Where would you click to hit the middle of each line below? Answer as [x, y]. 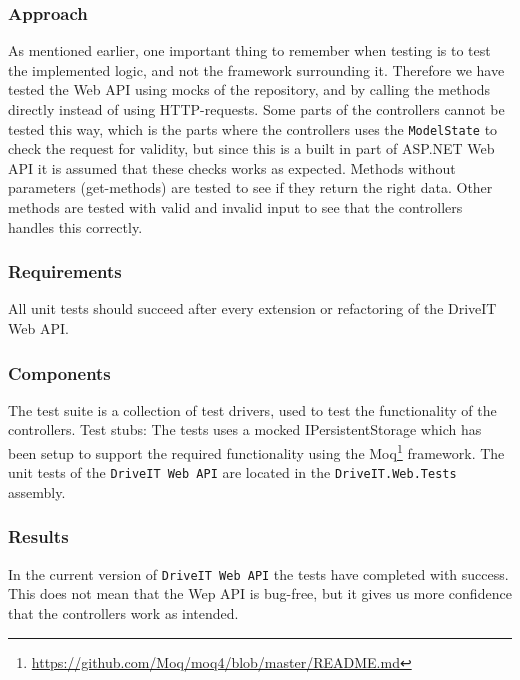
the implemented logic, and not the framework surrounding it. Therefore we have [256, 69]
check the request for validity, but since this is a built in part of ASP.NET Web [251, 148]
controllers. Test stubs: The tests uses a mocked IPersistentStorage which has [245, 429]
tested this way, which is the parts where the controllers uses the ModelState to [253, 128]
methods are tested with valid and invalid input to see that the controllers [235, 207]
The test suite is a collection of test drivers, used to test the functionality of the [252, 409]
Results [38, 536]
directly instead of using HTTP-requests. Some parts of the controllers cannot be [256, 109]
